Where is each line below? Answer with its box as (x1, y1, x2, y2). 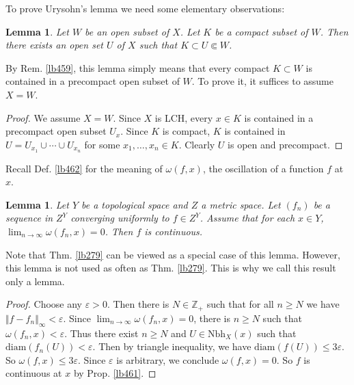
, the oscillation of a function (202, 161, 324, 175)
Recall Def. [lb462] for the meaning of (5, 161, 163, 175)
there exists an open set (5, 38, 103, 52)
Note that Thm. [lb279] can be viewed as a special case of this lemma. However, (5, 247, 340, 261)
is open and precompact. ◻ (228, 137, 343, 151)
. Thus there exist (64, 326, 139, 340)
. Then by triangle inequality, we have (92, 339, 251, 354)
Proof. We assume (5, 110, 81, 124)
